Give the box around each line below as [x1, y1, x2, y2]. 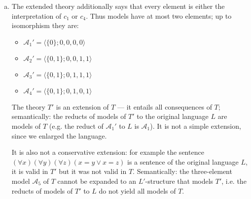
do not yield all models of [99, 185, 176, 196]
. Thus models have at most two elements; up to [86, 10, 232, 21]
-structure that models [145, 175, 214, 186]
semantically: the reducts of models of [11, 111, 126, 121]
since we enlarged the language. [11, 130, 107, 141]
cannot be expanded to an [57, 175, 137, 186]
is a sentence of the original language [127, 156, 239, 167]
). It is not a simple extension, [150, 120, 241, 131]
